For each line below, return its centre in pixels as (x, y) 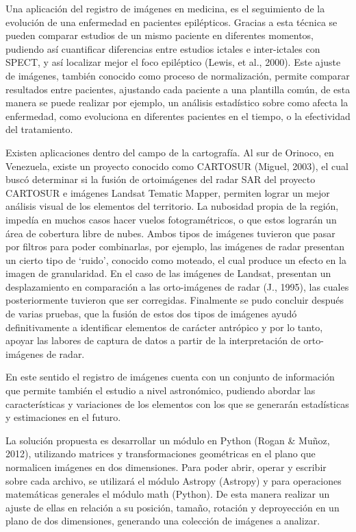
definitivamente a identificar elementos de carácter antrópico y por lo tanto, (164, 327)
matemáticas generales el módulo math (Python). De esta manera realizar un (168, 494)
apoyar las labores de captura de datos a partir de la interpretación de (153, 340)
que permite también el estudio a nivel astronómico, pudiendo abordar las (161, 390)
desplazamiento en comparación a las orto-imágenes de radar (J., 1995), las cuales (177, 286)
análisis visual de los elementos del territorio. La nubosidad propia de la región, (172, 206)
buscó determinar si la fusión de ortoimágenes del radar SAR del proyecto (161, 179)
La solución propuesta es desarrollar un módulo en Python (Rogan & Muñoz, (168, 440)
